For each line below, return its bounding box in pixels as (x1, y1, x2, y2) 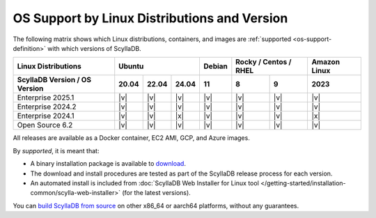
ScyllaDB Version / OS (17, 75, 92, 85)
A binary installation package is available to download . (30, 159, 186, 168)
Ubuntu (118, 61, 144, 71)
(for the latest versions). (122, 189, 191, 197)
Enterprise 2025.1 (17, 93, 75, 102)
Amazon (311, 57, 340, 67)
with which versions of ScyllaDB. (47, 44, 142, 52)
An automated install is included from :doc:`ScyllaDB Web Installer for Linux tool (30, 178, 259, 187)
